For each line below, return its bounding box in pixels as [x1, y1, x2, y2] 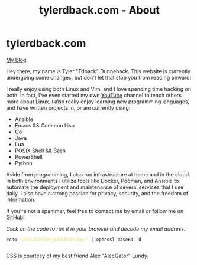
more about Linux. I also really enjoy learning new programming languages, [6, 98, 190, 105]
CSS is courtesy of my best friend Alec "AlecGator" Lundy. [6, 252, 149, 259]
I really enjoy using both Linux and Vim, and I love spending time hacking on [6, 85, 191, 92]
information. [6, 196, 36, 203]
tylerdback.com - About [39, 4, 160, 17]
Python [14, 159, 33, 166]
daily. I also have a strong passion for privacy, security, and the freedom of [6, 189, 189, 197]
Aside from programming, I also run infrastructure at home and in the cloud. [6, 171, 190, 178]
